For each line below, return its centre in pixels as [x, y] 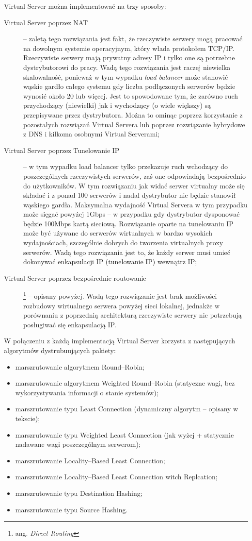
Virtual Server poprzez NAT [46, 22]
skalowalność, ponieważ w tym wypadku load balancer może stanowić [126, 76]
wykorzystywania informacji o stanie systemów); [87, 392]
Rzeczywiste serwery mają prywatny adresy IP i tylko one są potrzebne [129, 58]
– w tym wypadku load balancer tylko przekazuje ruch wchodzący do [126, 166]
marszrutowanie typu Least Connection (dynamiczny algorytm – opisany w [127, 409]
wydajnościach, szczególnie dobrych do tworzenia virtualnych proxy [123, 243]
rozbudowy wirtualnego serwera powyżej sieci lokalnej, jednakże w [122, 305]
